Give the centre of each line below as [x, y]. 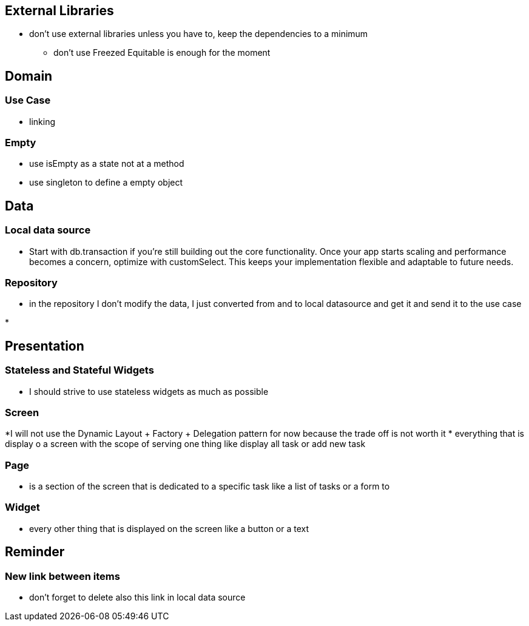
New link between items [62, 576]
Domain [29, 76]
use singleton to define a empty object [106, 183]
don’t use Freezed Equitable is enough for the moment [162, 53]
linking [42, 121]
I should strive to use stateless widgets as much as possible [149, 391]
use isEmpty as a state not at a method [107, 164]
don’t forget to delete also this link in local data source [137, 597]
